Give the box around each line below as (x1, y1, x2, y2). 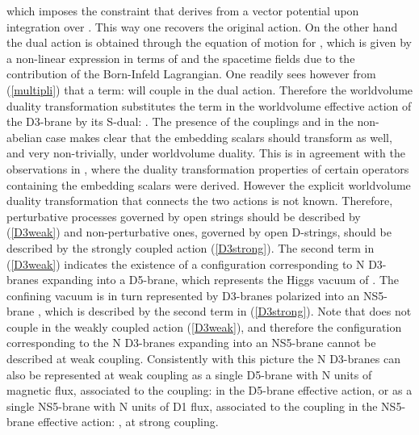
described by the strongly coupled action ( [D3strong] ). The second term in (6, 239, 375, 256)
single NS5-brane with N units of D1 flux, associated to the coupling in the (6, 397, 378, 414)
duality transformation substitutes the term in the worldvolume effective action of (6, 97, 412, 114)
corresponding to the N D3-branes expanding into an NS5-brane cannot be (6, 334, 376, 351)
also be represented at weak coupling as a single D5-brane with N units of (6, 366, 372, 383)
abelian (6, 128, 42, 145)
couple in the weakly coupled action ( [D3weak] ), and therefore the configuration (6, 318, 402, 335)
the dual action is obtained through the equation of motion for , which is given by (6, 34, 412, 51)
